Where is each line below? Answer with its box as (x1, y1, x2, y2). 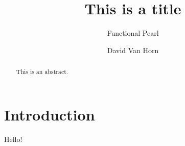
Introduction (4, 104, 95, 125)
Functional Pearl (107, 28, 159, 38)
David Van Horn (107, 44, 159, 55)
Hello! (4, 133, 22, 144)
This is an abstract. (16, 67, 68, 76)
